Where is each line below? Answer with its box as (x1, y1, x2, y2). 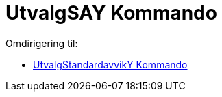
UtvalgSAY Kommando (5, 1, 217, 25)
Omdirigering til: (5, 37, 78, 49)
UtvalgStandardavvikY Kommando (33, 58, 188, 70)
